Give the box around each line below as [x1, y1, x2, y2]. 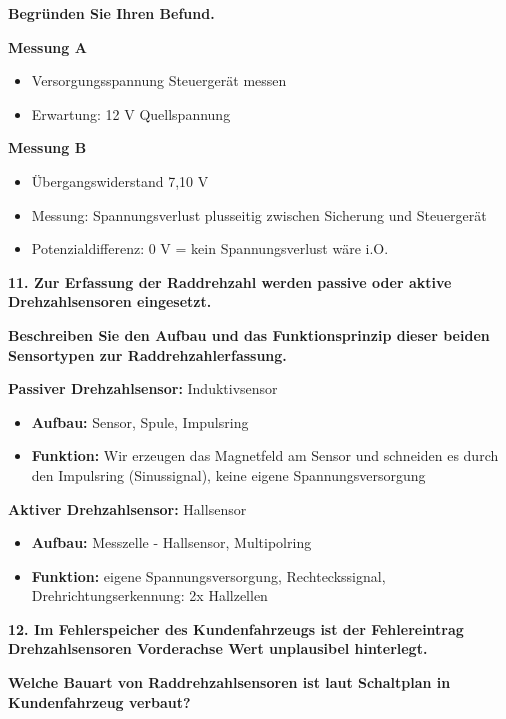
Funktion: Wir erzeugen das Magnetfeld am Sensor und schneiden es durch [31, 445, 499, 466]
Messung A [8, 36, 87, 57]
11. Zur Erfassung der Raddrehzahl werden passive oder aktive [8, 271, 452, 292]
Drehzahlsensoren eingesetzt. [8, 291, 212, 312]
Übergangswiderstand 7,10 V [31, 170, 209, 191]
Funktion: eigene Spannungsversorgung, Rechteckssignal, [31, 565, 386, 586]
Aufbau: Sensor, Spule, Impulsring [31, 411, 249, 432]
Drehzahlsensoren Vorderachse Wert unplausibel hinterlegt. [8, 638, 428, 659]
